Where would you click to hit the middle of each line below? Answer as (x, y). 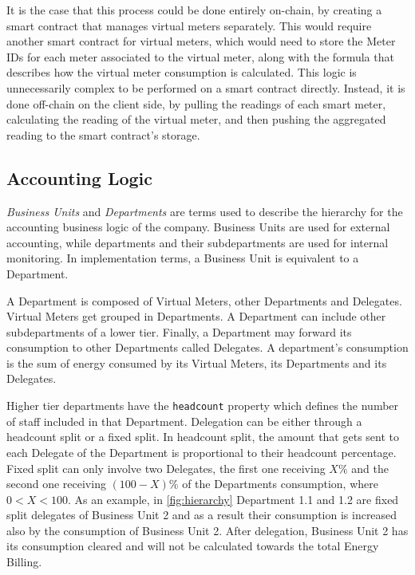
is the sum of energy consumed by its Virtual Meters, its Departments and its (197, 362)
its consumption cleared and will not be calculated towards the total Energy (193, 546)
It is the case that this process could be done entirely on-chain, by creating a (194, 10)
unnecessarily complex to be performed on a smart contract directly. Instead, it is (206, 87)
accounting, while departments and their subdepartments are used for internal (198, 242)
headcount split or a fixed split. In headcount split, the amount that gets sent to (203, 437)
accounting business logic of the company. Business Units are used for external (198, 227)
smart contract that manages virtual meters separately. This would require (189, 25)
